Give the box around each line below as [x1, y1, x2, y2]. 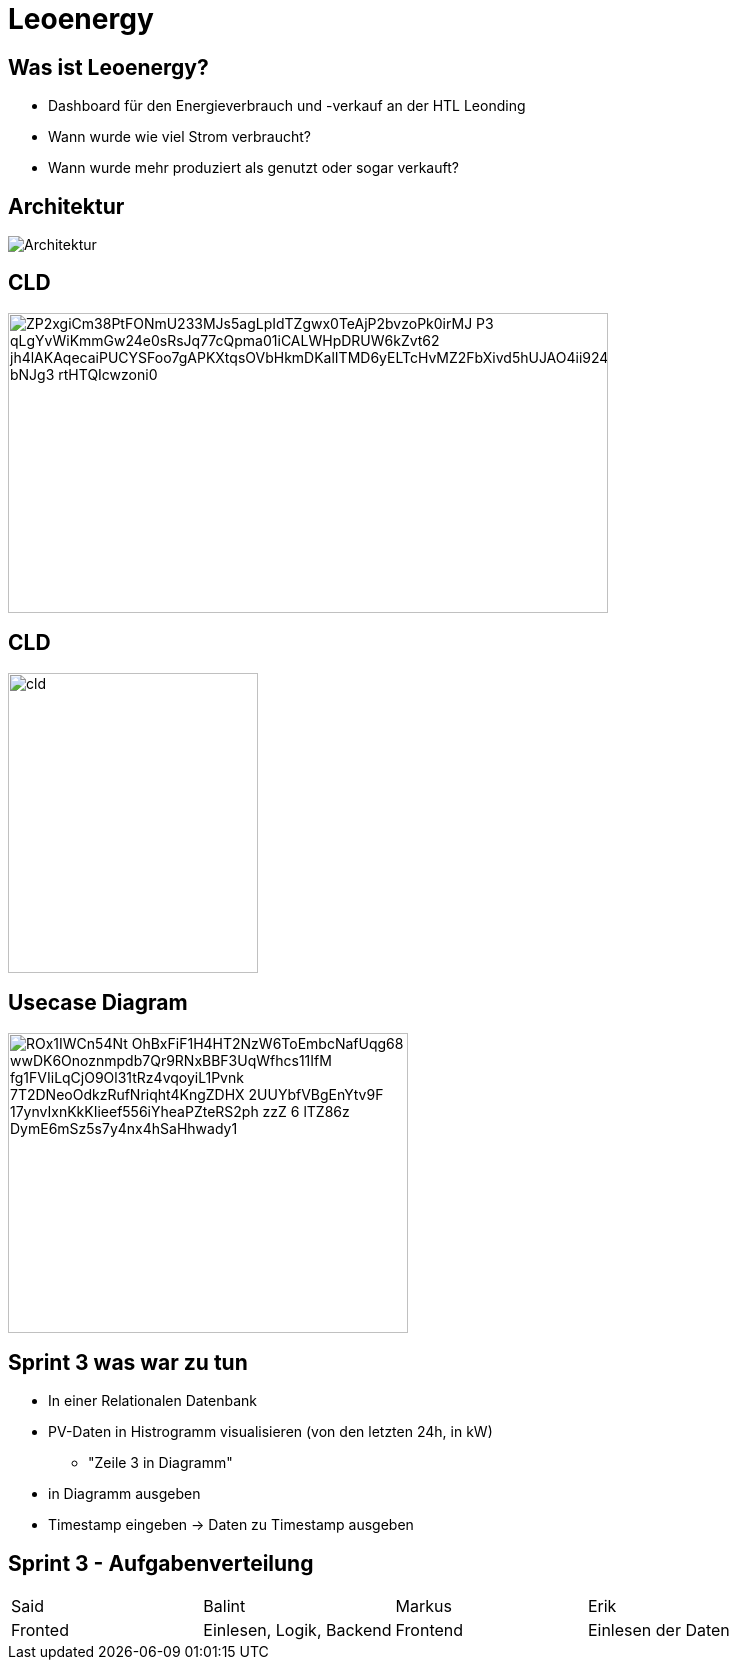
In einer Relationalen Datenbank [48, 1392, 258, 1410]
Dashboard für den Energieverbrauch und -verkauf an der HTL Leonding [48, 97, 526, 115]
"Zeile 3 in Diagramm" [88, 1454, 233, 1472]
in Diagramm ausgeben [48, 1485, 201, 1503]
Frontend [395, 1620, 464, 1641]
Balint [203, 1596, 246, 1617]
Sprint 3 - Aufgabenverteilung [8, 1550, 314, 1576]
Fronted [11, 1620, 69, 1641]
